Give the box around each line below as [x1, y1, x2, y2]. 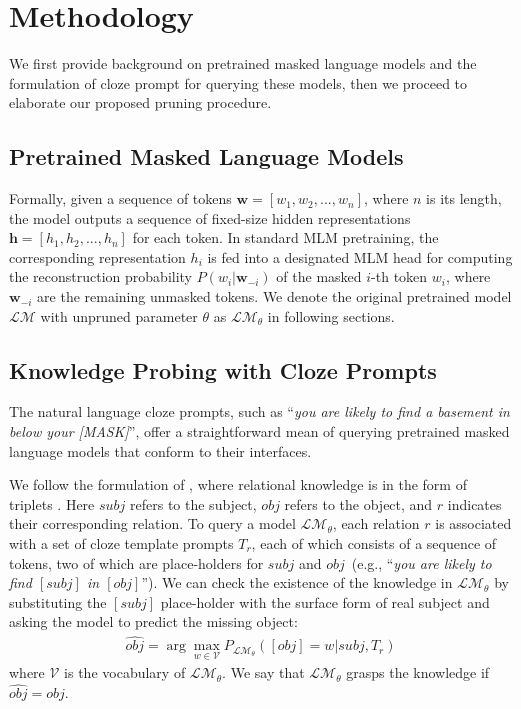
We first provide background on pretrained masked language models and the [9, 53, 477, 74]
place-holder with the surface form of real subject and [160, 591, 490, 612]
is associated [435, 513, 512, 534]
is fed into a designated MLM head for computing [207, 246, 513, 267]
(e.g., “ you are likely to [351, 552, 492, 573]
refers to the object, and [284, 493, 433, 514]
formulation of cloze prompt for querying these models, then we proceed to [9, 72, 468, 93]
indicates [447, 493, 502, 514]
